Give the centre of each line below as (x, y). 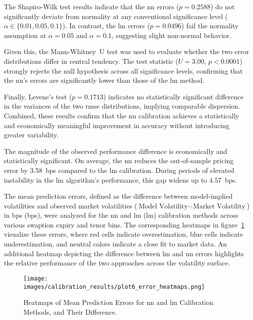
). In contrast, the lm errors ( (106, 26)
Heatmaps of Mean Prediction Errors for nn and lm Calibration (118, 302)
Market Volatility (219, 206)
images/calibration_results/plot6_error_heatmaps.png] (114, 287)
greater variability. (31, 135)
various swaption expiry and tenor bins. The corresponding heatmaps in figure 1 (124, 224)
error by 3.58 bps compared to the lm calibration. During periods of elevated (119, 170)
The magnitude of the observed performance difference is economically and (116, 151)
